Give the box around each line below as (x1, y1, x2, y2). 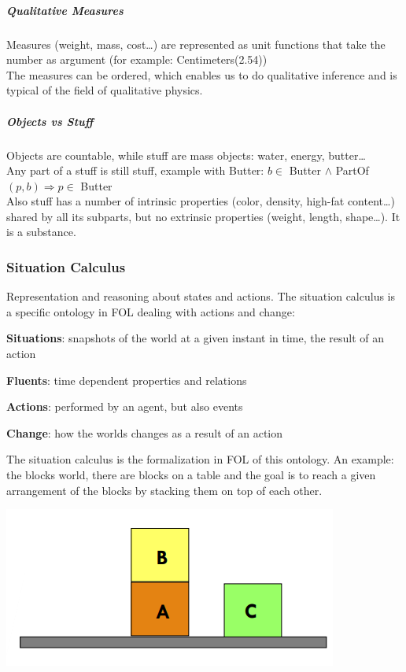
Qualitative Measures (6, 2, 124, 18)
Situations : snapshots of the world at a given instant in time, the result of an (6, 330, 385, 346)
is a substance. (6, 223, 76, 240)
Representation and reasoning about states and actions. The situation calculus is (6, 288, 396, 305)
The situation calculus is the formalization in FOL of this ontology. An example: (6, 451, 394, 467)
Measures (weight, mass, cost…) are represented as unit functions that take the (6, 35, 386, 52)
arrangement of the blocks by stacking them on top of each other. (6, 482, 323, 498)
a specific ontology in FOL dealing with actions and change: (6, 303, 295, 319)
